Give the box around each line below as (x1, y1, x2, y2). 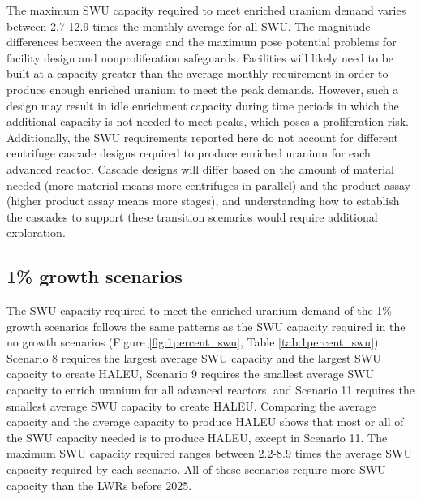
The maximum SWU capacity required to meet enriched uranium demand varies (6, 2, 406, 18)
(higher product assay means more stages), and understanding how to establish (6, 192, 400, 209)
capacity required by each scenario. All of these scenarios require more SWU (6, 461, 386, 478)
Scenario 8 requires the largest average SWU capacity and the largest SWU (6, 349, 381, 366)
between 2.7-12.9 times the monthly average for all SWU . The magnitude (6, 17, 371, 34)
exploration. (6, 224, 66, 241)
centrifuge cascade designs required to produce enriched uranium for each (6, 144, 371, 161)
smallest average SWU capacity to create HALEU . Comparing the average (6, 397, 376, 414)
